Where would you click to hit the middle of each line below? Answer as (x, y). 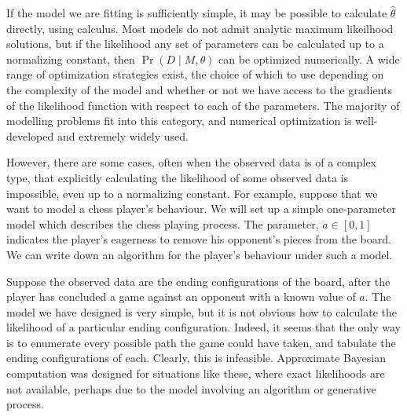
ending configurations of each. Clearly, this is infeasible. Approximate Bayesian (196, 358)
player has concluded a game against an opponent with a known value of (181, 296)
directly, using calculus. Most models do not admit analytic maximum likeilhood (200, 28)
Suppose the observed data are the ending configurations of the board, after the (198, 281)
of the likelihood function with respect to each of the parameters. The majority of (203, 105)
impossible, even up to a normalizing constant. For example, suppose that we (192, 193)
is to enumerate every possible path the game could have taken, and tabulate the (201, 342)
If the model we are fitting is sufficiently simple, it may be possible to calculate (197, 13)
